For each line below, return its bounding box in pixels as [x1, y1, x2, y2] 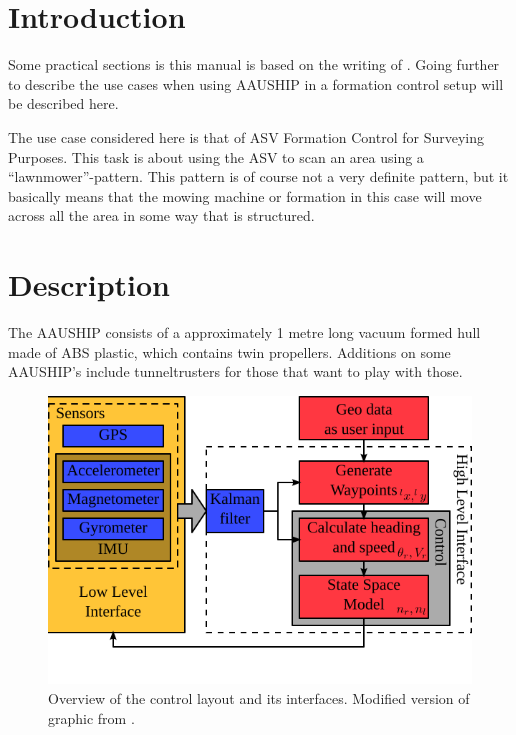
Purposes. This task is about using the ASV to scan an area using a [8, 146, 424, 167]
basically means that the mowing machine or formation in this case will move [8, 185, 482, 206]
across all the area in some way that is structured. [8, 205, 315, 226]
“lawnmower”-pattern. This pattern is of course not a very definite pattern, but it [8, 166, 509, 187]
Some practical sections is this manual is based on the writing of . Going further [8, 54, 500, 75]
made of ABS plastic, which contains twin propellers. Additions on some [8, 341, 451, 362]
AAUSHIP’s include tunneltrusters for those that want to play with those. [8, 361, 463, 382]
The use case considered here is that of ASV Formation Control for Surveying [8, 126, 484, 147]
